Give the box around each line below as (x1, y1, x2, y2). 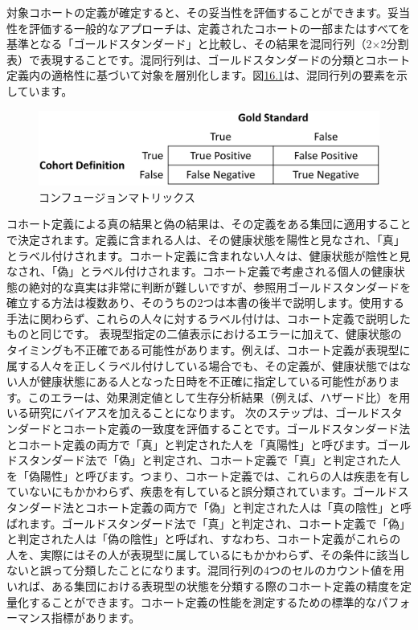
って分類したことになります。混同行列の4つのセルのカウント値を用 (51, 562, 404, 579)
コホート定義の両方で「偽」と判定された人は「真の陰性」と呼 (84, 499, 412, 516)
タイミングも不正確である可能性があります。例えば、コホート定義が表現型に (6, 342, 411, 358)
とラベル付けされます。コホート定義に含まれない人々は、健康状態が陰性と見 (6, 247, 411, 264)
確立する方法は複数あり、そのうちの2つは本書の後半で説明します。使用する (6, 294, 405, 311)
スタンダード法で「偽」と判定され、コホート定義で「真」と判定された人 (17, 452, 401, 468)
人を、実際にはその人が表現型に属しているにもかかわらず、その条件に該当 (6, 546, 400, 562)
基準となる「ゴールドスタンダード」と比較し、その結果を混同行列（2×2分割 (6, 35, 409, 52)
